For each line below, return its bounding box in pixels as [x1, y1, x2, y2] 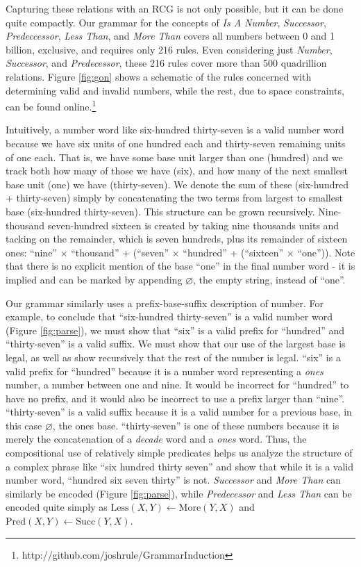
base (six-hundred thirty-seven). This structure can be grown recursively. [6, 204, 315, 218]
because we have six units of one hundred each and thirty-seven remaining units [6, 136, 346, 150]
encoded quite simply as [6, 500, 108, 514]
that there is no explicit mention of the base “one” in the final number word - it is [6, 258, 355, 273]
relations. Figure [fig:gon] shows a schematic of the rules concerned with [6, 69, 312, 83]
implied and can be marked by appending [6, 272, 183, 286]
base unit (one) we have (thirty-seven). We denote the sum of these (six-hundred [6, 176, 349, 191]
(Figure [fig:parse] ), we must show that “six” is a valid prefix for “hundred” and [6, 322, 345, 337]
